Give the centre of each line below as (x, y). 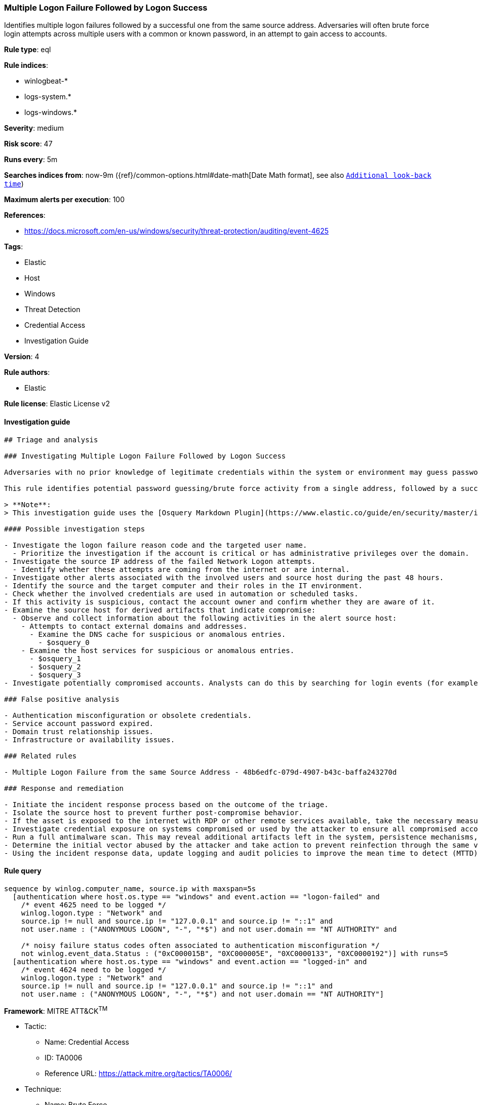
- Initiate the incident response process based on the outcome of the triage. (166, 804)
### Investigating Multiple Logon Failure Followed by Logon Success (145, 456)
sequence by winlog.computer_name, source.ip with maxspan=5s (130, 888)
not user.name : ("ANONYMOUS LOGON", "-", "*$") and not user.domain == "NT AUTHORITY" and (209, 929)
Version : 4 (22, 357)
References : (25, 215)
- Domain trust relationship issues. (79, 731)
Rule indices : (26, 65)
